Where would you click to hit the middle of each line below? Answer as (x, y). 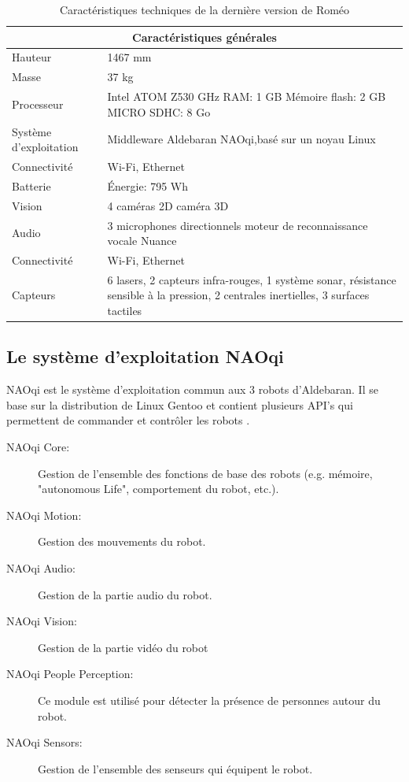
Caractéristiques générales (204, 37)
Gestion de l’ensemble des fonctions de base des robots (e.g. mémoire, (205, 473)
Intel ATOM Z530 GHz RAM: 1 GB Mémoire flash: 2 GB (247, 96)
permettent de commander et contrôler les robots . (128, 420)
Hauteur (32, 57)
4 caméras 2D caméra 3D (168, 205)
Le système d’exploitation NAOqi (145, 356)
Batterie (31, 185)
